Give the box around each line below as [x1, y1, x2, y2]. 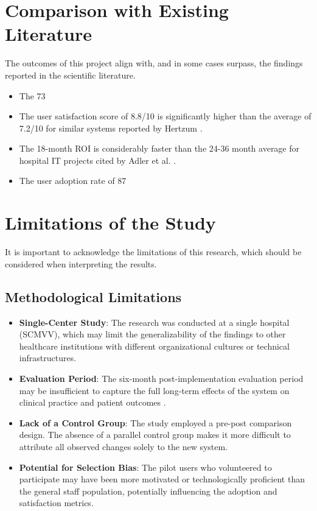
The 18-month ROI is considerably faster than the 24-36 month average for [19, 142, 300, 155]
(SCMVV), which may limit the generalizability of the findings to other [19, 328, 286, 340]
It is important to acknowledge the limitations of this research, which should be [5, 245, 302, 258]
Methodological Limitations [5, 287, 182, 306]
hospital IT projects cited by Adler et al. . [19, 153, 176, 166]
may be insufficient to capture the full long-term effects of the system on [19, 384, 290, 396]
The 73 [19, 89, 46, 102]
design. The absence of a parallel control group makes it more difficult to [19, 428, 291, 441]
